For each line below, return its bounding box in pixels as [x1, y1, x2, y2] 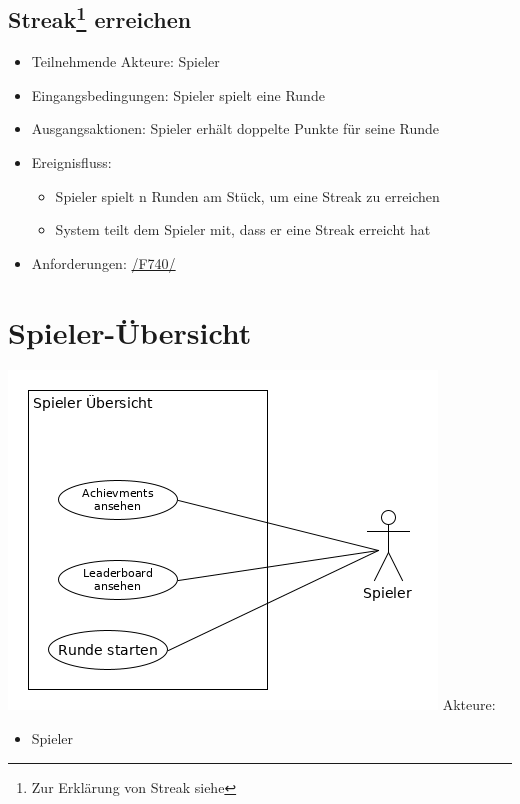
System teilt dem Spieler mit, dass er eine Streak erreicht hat [55, 219, 431, 240]
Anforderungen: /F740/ [31, 252, 176, 273]
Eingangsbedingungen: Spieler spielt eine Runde [31, 84, 325, 105]
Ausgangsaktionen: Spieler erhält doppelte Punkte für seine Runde [31, 118, 439, 139]
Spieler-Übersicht [8, 311, 252, 352]
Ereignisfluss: [31, 151, 112, 172]
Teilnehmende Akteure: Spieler [31, 51, 220, 72]
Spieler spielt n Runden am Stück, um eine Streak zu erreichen [55, 185, 440, 206]
